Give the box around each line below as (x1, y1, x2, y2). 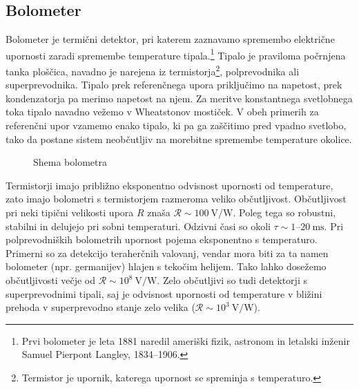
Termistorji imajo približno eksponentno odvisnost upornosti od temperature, (6, 178, 333, 192)
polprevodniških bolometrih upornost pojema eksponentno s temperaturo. (6, 232, 318, 247)
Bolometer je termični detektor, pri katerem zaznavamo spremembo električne (6, 32, 335, 46)
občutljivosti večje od (6, 273, 95, 287)
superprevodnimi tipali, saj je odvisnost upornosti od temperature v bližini (6, 286, 322, 301)
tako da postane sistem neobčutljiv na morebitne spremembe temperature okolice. (6, 131, 352, 146)
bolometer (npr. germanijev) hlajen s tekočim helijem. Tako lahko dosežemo (6, 259, 327, 274)
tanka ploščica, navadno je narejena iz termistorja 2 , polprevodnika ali (6, 62, 300, 78)
